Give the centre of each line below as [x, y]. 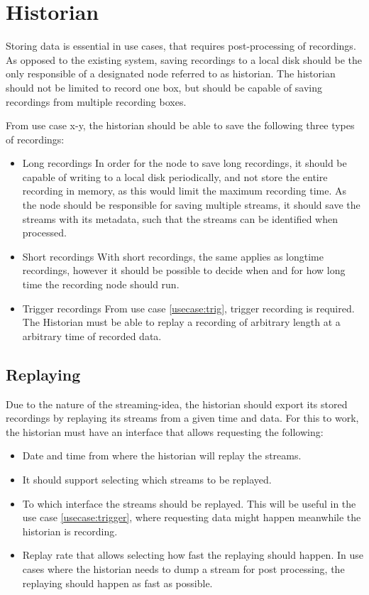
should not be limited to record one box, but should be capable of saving [164, 87]
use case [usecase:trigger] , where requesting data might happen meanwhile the [192, 517]
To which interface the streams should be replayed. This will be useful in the [189, 503]
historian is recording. [70, 531]
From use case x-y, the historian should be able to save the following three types [180, 125]
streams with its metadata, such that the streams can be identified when [180, 218]
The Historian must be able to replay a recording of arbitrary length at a [181, 322]
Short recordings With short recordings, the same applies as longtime [173, 256]
